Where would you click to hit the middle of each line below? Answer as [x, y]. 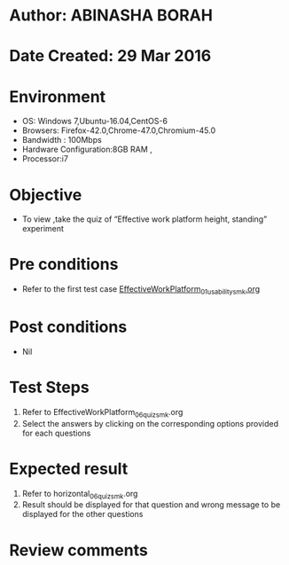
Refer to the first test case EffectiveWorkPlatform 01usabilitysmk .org [141, 290]
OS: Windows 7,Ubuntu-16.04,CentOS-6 [95, 122]
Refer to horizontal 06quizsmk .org [80, 494]
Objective [46, 195]
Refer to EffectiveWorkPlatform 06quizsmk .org [102, 413]
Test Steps [50, 388]
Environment [58, 96]
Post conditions [68, 327]
